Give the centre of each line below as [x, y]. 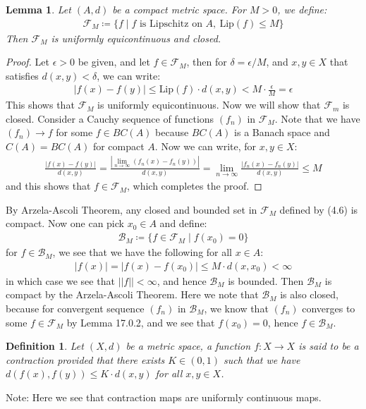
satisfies [22, 75]
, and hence [182, 280]
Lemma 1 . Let [38, 9]
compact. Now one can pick [65, 223]
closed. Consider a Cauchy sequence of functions [110, 118]
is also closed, [309, 294]
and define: [183, 223]
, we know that [236, 308]
